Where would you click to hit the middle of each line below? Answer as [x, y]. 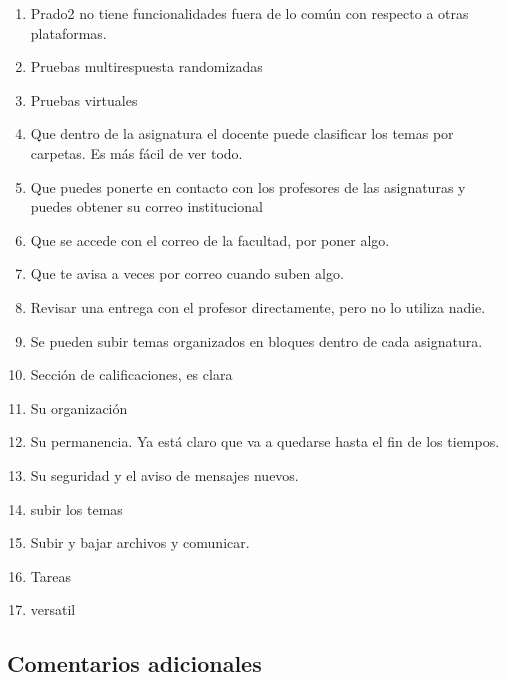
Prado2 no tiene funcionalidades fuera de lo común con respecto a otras [249, 13]
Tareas [50, 575]
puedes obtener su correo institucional [146, 206]
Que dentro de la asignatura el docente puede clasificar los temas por [242, 133]
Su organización [79, 407]
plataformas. [68, 32]
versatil [53, 609]
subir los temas [76, 508]
